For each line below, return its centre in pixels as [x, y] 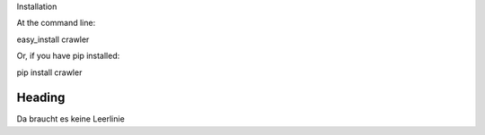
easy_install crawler [53, 39]
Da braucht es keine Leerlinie [71, 119]
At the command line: [56, 23]
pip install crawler [49, 72]
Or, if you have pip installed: [68, 56]
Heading [41, 98]
